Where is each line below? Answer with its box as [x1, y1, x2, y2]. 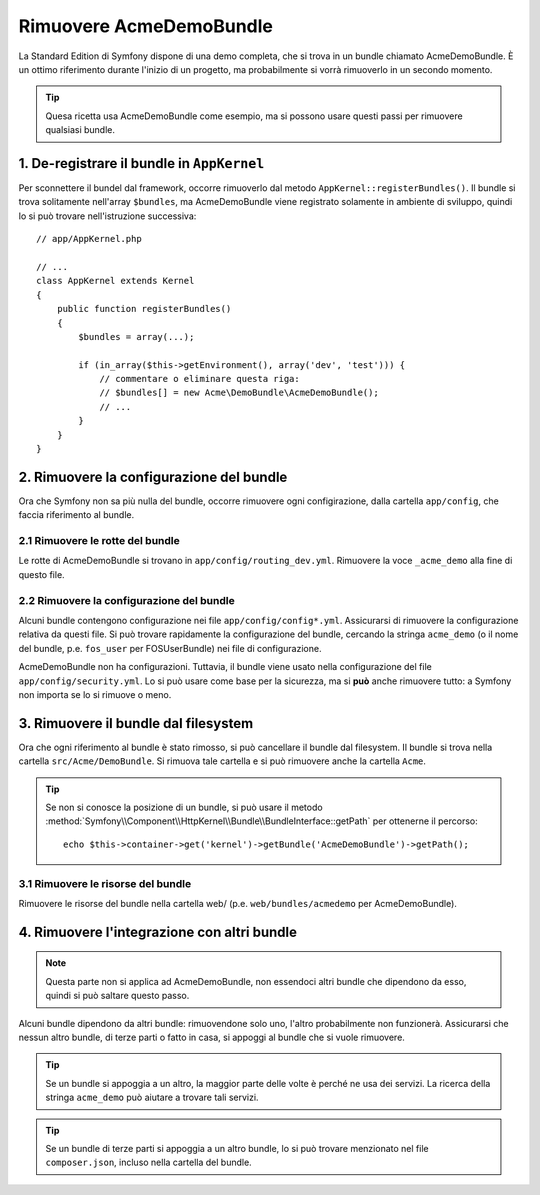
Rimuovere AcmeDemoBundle [18, 15, 274, 37]
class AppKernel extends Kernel [36, 275, 195, 287]
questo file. [18, 568, 65, 580]
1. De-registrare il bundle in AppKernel [18, 155, 265, 172]
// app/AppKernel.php [36, 233, 142, 245]
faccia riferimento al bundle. [18, 509, 135, 521]
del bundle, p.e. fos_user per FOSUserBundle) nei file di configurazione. [18, 642, 322, 654]
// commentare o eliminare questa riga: [99, 373, 300, 385]
